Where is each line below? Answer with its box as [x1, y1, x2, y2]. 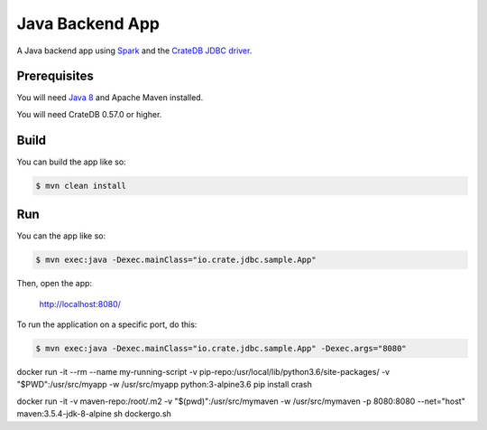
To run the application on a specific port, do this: [16, 319, 198, 330]
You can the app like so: [16, 230, 106, 241]
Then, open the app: [16, 278, 93, 289]
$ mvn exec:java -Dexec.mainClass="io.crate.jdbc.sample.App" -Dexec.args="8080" [35, 343, 408, 353]
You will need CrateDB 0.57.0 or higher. [16, 108, 162, 119]
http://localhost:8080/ [39, 298, 122, 309]
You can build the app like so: [16, 156, 126, 167]
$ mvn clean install [35, 181, 126, 191]
